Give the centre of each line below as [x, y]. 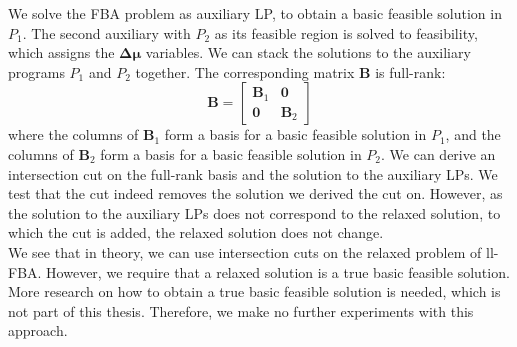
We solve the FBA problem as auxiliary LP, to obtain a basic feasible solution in [255, 13]
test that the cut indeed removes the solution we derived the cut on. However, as [255, 193]
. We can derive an [438, 153]
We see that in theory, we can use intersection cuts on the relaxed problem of [245, 251]
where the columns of [73, 134]
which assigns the [61, 52]
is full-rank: [410, 71]
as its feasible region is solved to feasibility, [346, 32]
